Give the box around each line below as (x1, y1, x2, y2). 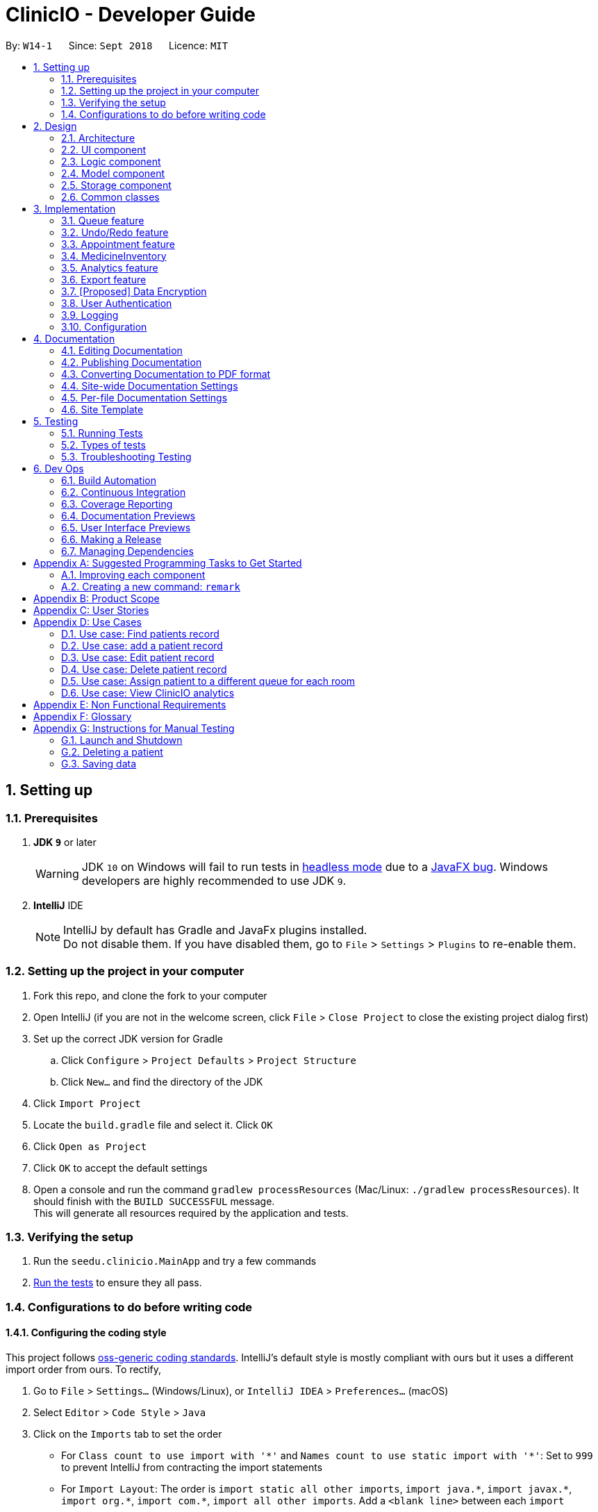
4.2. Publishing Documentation (61, 356, 202, 368)
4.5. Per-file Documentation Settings (61, 391, 228, 404)
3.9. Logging (61, 308, 119, 321)
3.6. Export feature (61, 273, 147, 285)
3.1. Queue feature (61, 214, 144, 226)
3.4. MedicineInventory (61, 249, 167, 262)
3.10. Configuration (61, 320, 147, 333)
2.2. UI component (61, 143, 147, 156)
